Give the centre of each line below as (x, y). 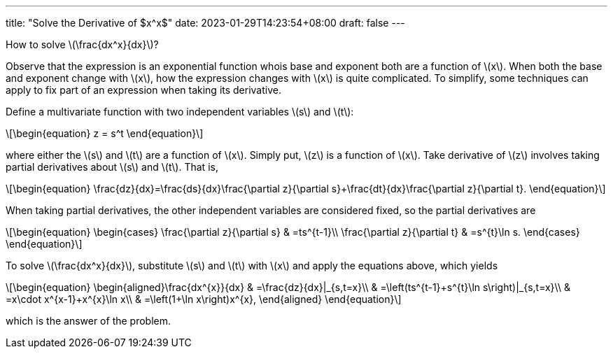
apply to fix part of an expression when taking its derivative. (143, 90)
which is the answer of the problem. (89, 321)
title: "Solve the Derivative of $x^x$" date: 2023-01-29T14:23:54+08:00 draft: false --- (205, 23)
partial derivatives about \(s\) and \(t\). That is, (112, 167)
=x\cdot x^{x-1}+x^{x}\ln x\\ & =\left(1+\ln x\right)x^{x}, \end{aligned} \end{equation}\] (204, 299)
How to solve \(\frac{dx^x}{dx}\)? (82, 44)
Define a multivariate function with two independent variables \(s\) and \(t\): (180, 112)
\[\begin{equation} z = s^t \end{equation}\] (105, 133)
